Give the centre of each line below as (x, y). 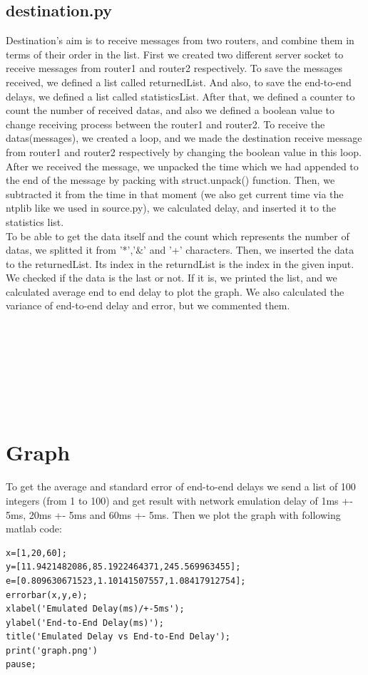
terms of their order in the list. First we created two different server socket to (175, 54)
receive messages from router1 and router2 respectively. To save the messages (174, 68)
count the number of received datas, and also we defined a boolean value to (170, 110)
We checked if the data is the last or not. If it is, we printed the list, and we (172, 278)
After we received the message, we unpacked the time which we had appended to (182, 166)
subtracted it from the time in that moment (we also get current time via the (175, 194)
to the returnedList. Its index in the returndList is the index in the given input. (180, 263)
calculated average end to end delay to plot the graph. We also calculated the (175, 291)
